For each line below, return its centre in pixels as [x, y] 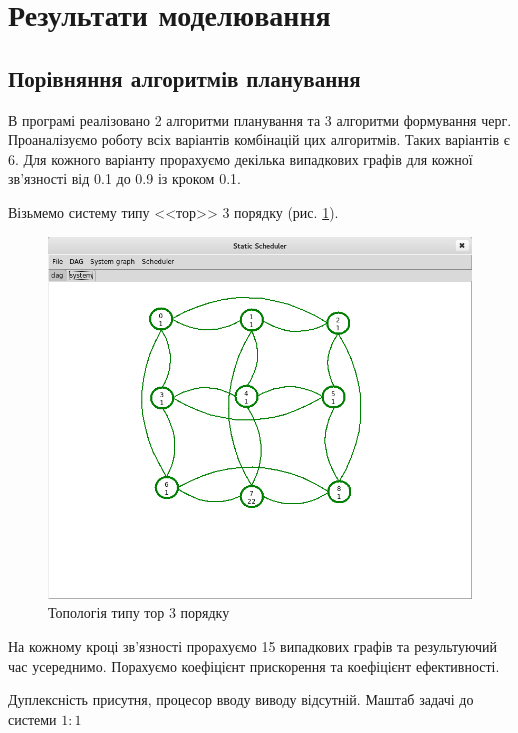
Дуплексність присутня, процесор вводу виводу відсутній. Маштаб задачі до [241, 699]
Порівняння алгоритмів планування [184, 77]
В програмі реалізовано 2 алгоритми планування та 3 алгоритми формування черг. [260, 119]
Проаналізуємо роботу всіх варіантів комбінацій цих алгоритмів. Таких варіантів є [259, 139]
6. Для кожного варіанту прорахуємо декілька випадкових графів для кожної [240, 158]
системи [32, 718]
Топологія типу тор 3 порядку [139, 612]
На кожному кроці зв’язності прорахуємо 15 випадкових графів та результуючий [252, 646]
